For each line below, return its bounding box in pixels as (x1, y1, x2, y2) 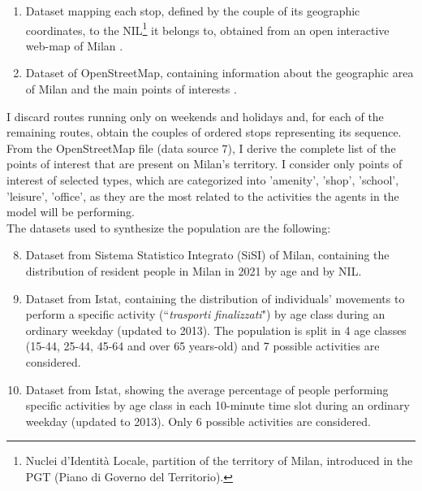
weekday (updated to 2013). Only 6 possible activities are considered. (25, 412, 371, 429)
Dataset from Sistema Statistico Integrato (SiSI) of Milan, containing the (25, 246, 390, 263)
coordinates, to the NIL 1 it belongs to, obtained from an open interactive (25, 19, 390, 38)
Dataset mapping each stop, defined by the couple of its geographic (25, 2, 360, 19)
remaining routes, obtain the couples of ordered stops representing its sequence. (6, 124, 402, 141)
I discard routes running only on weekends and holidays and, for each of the (6, 107, 384, 124)
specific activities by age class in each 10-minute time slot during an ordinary (25, 397, 410, 414)
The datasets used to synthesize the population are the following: (6, 219, 331, 236)
